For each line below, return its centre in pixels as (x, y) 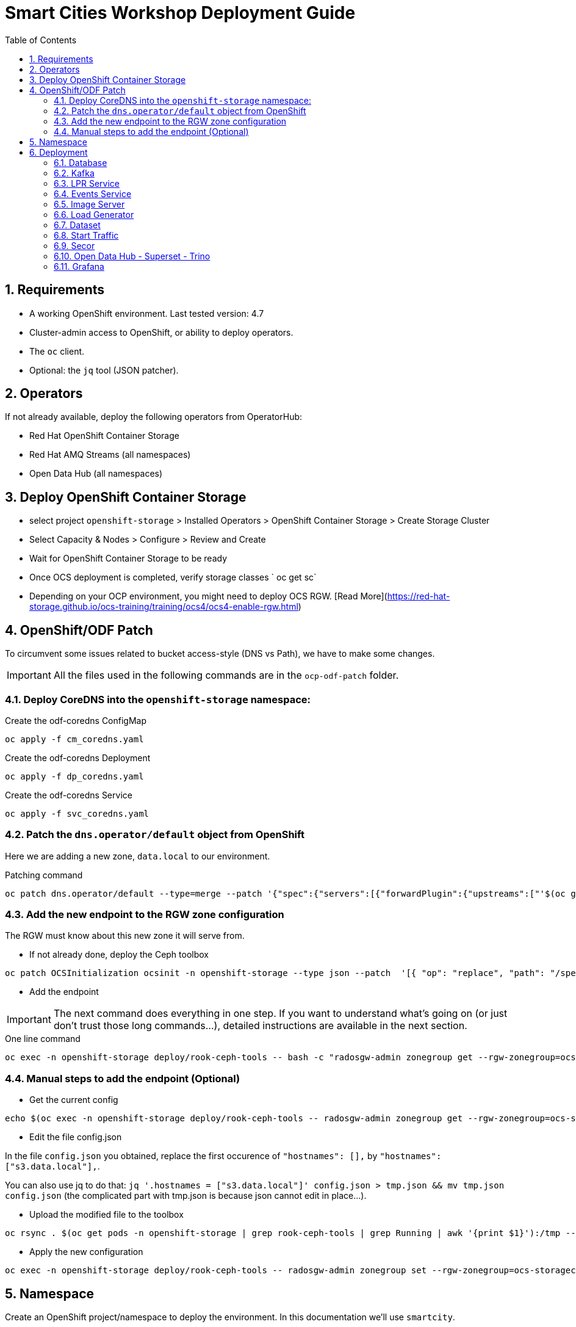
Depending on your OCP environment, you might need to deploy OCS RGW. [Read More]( (208, 596)
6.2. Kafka (74, 173)
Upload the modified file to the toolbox (106, 1215)
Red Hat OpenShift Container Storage (104, 436)
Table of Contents (41, 40)
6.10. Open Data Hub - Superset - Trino (132, 256)
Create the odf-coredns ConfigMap (76, 720)
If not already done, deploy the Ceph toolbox (119, 955)
